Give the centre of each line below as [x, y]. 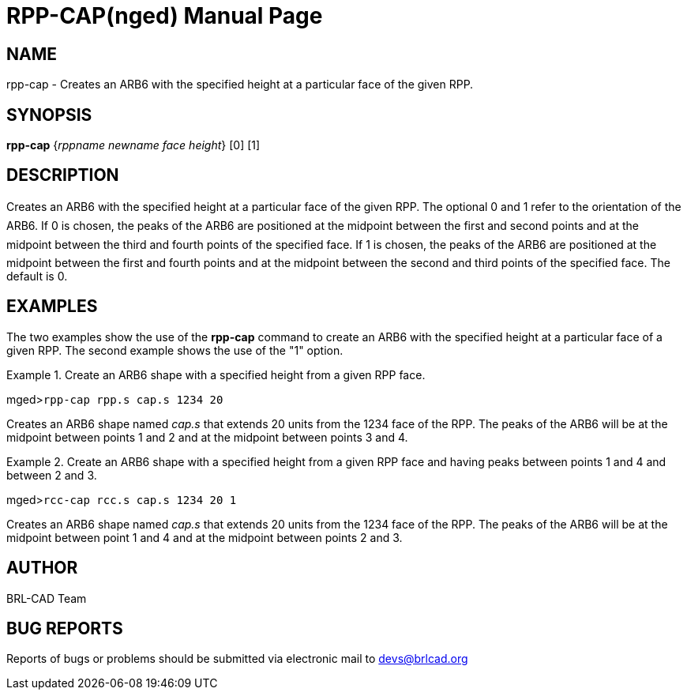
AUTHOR [42, 568]
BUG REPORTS [65, 628]
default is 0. [37, 276]
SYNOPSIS [49, 115]
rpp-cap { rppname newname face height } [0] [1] [133, 145]
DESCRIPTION [63, 175]
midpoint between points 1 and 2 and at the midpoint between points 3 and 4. [207, 437]
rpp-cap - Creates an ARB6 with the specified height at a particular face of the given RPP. [240, 85]
